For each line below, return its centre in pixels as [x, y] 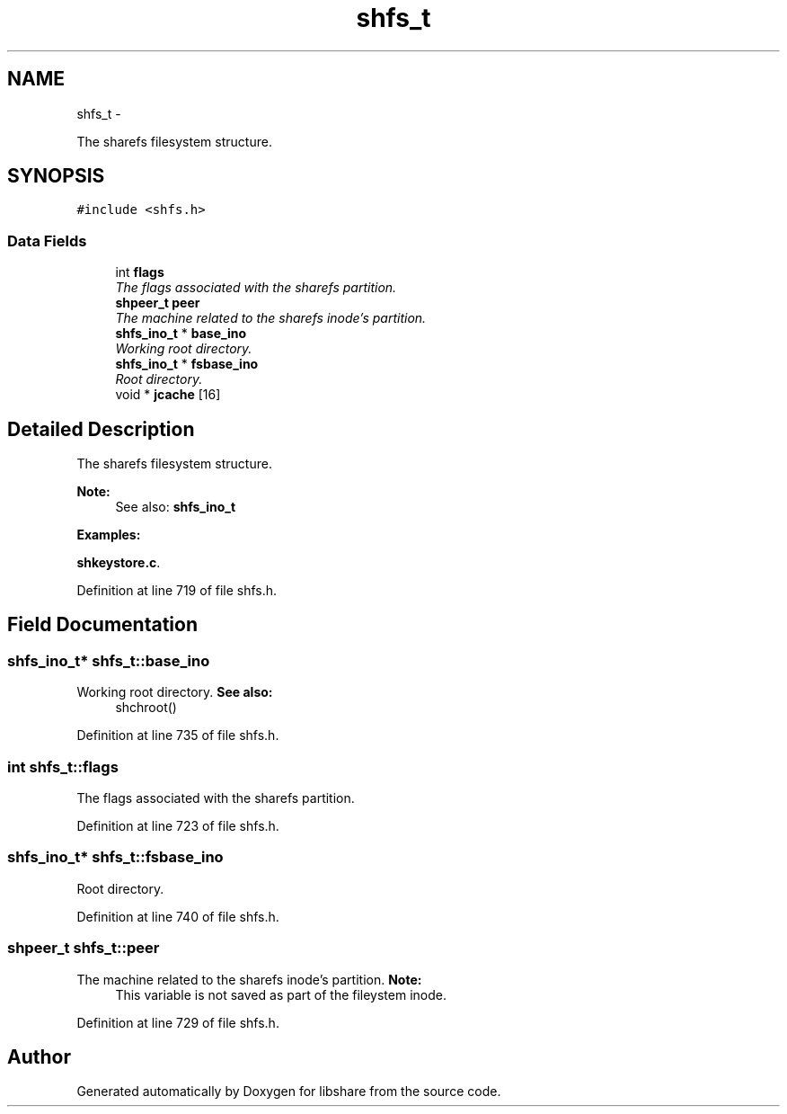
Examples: [109, 535]
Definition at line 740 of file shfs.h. [178, 916]
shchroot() [146, 708]
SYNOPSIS [56, 176]
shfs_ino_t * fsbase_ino [187, 364]
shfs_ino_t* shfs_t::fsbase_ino [115, 857]
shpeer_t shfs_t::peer [84, 948]
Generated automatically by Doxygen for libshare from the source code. [289, 1092]
